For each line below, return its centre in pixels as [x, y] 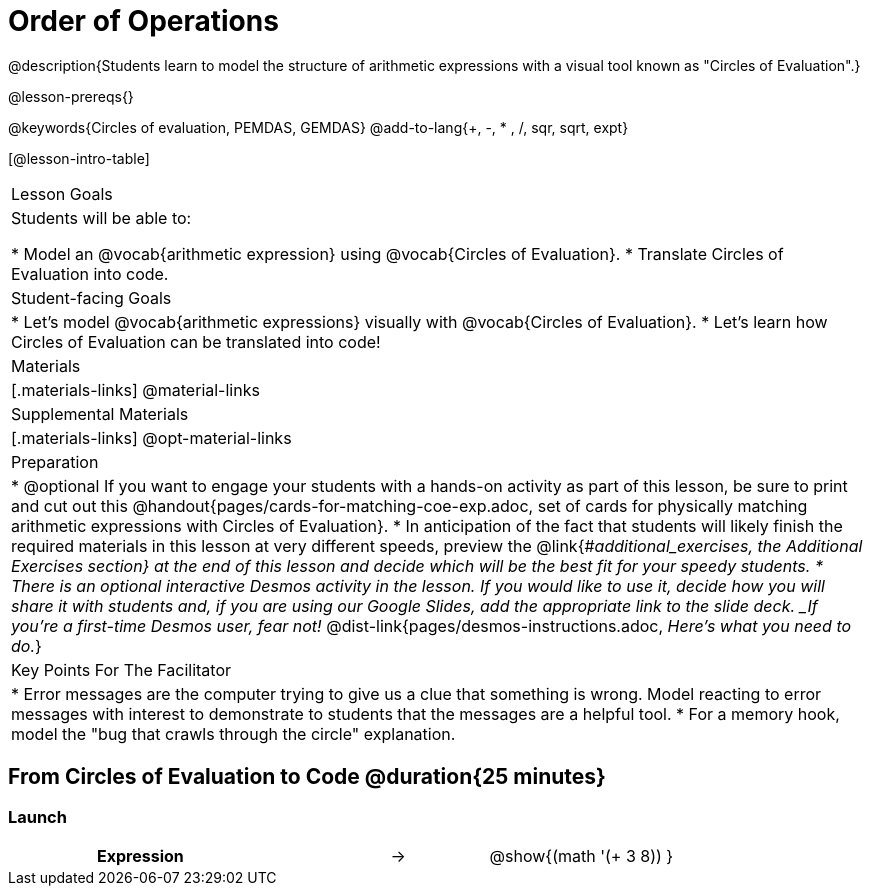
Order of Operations [143, 21]
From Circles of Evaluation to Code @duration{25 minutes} [307, 777]
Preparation [55, 461]
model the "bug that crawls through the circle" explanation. [233, 733]
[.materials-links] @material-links [135, 389]
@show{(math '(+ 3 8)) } [581, 855]
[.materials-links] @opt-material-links [151, 437]
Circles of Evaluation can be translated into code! [196, 341]
